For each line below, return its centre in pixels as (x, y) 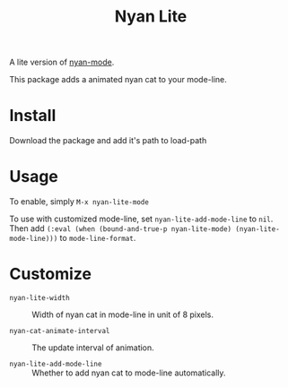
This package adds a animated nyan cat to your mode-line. (118, 80)
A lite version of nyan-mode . (62, 62)
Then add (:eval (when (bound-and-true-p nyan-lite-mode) (120, 228)
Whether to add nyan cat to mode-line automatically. (129, 373)
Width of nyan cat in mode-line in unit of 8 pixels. (122, 314)
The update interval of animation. (93, 348)
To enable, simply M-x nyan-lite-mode (79, 202)
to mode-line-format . (98, 238)
